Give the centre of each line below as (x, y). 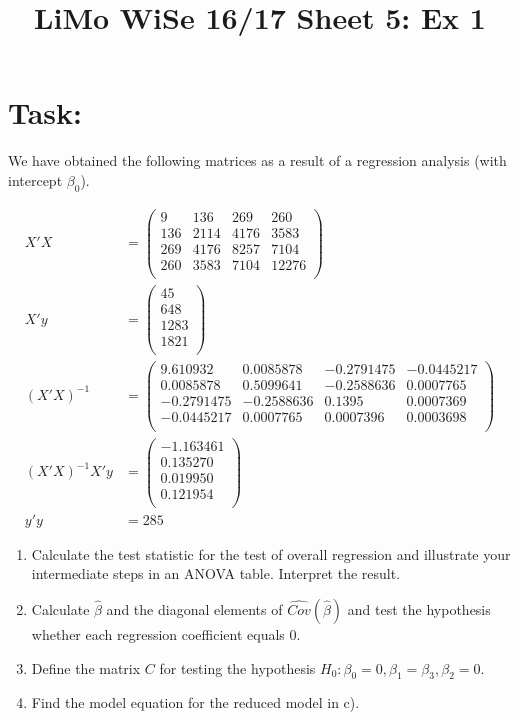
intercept (35, 179)
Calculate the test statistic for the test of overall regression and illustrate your (271, 553)
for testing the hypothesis (237, 667)
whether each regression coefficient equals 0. (166, 633)
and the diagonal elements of (194, 608)
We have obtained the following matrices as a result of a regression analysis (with (257, 160)
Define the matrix (86, 667)
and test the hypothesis (419, 608)
